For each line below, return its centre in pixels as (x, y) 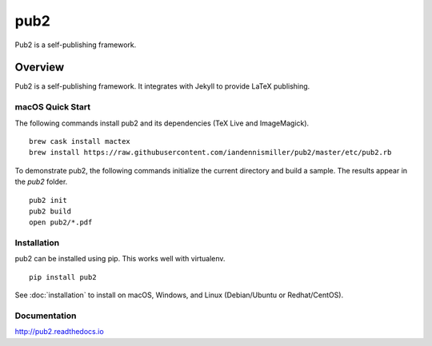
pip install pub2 (63, 277)
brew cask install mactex (80, 141)
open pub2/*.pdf (61, 223)
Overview (40, 68)
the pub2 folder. (41, 182)
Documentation (46, 316)
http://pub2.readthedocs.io (59, 332)
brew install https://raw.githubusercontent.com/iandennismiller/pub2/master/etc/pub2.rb (210, 153)
